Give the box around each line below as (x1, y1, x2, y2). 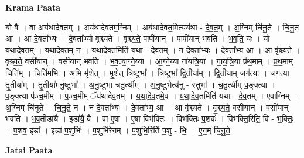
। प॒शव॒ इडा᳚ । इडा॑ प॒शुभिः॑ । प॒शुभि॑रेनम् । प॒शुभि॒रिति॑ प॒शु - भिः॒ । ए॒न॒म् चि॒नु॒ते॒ (5, 123, 230, 136)
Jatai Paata (5, 143, 53, 156)
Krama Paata (5, 1, 60, 13)
